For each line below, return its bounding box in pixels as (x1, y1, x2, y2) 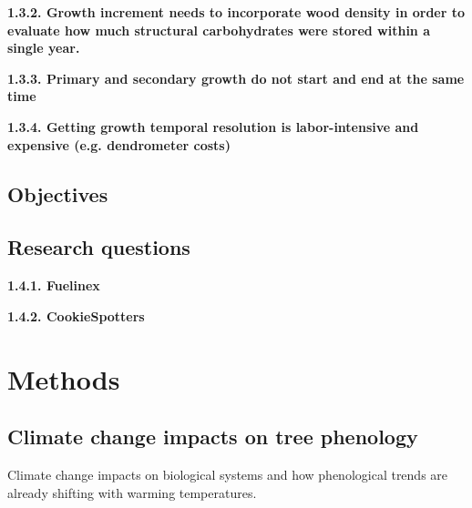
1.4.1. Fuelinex (7, 276, 100, 295)
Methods (7, 360, 120, 397)
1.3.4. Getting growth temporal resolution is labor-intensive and (7, 117, 419, 136)
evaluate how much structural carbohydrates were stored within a (7, 20, 431, 39)
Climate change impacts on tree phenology (7, 422, 418, 451)
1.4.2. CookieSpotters (7, 306, 145, 325)
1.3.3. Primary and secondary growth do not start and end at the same (7, 68, 465, 87)
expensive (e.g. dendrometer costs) (7, 135, 231, 154)
